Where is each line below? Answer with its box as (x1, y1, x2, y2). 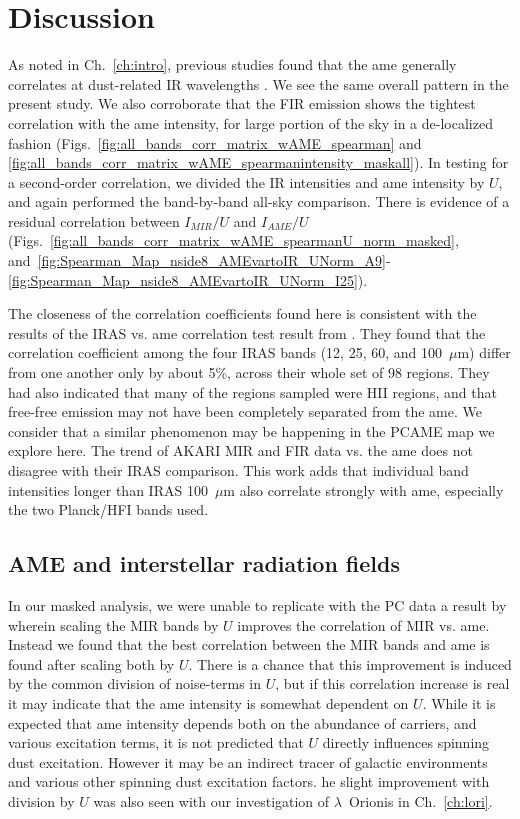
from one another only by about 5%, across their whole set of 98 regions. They (8, 362, 490, 383)
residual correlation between (8, 210, 180, 231)
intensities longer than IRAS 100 (8, 479, 208, 500)
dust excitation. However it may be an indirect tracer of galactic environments (8, 751, 488, 772)
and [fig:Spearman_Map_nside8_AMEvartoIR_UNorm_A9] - (8, 250, 391, 271)
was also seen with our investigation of (93, 790, 330, 811)
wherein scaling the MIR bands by (8, 614, 219, 635)
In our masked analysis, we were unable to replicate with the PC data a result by (8, 594, 507, 615)
